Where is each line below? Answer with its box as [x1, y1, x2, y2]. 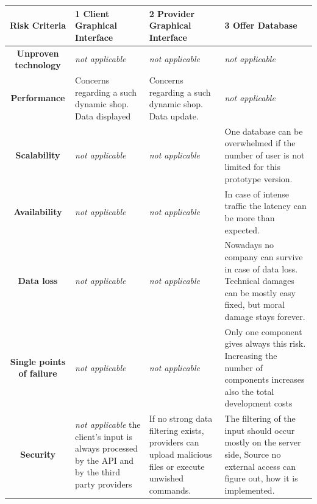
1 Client [75, 7, 110, 20]
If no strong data [149, 412, 213, 425]
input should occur [224, 424, 295, 436]
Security [20, 448, 55, 461]
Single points [10, 355, 66, 367]
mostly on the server [224, 436, 301, 449]
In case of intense [224, 187, 290, 200]
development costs [224, 397, 293, 410]
